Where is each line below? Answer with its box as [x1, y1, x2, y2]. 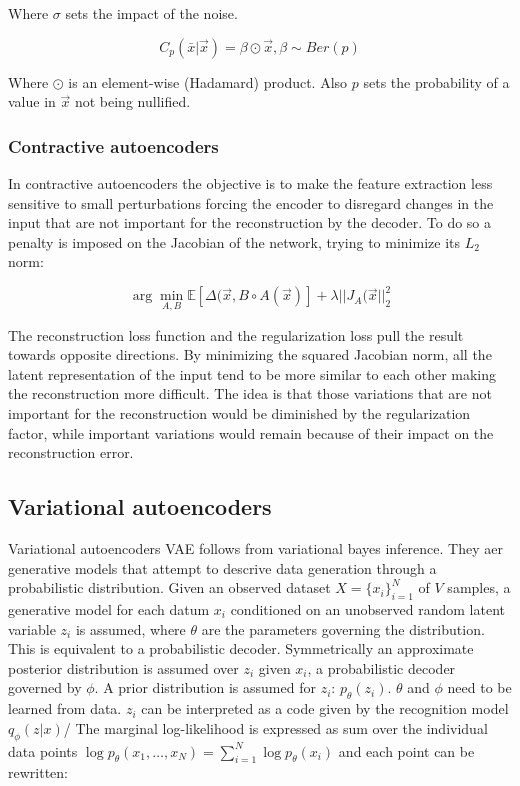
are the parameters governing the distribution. [201, 618, 485, 639]
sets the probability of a [363, 71, 510, 92]
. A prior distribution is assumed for [94, 677, 316, 698]
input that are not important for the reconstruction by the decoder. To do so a [8, 212, 492, 233]
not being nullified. [74, 91, 191, 112]
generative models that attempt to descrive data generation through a [8, 557, 437, 578]
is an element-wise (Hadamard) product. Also [68, 71, 348, 92]
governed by [8, 677, 82, 698]
